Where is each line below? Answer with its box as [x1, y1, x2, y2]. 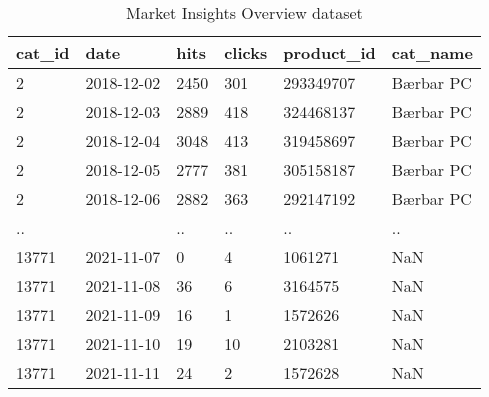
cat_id [16, 41, 70, 64]
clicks [224, 41, 268, 64]
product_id [283, 41, 376, 64]
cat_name [391, 41, 473, 64]
